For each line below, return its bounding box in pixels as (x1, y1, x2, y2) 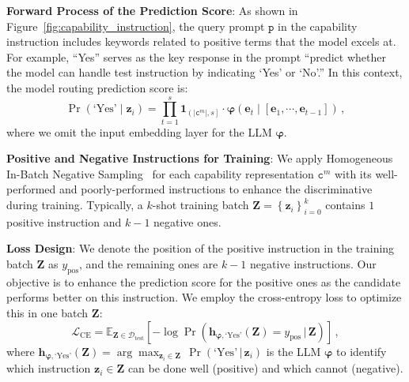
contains (325, 197, 365, 213)
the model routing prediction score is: (6, 79, 188, 95)
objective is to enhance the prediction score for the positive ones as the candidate (6, 273, 401, 290)
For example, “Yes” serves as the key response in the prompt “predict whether (6, 48, 386, 65)
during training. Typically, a (6, 197, 143, 213)
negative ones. (153, 213, 222, 230)
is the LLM (266, 343, 321, 359)
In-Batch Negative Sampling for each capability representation (6, 165, 314, 182)
